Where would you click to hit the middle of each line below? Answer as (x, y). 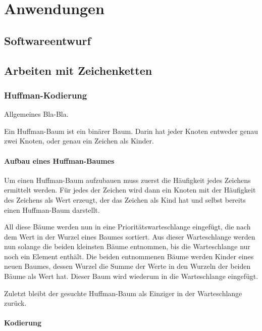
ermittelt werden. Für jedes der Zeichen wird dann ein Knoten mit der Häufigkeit (130, 190)
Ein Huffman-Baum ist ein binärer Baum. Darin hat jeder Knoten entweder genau (131, 131)
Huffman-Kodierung (46, 95)
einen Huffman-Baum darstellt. (52, 209)
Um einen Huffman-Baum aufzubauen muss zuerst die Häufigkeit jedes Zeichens (127, 180)
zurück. (15, 303)
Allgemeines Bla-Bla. (36, 114)
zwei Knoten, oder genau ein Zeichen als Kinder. (79, 141)
